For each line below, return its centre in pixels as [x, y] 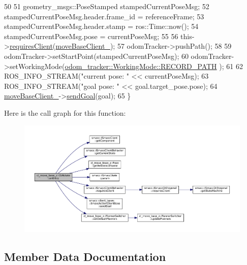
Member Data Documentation [85, 256]
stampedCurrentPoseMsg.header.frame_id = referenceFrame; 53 [104, 16]
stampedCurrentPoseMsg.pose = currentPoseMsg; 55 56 [91, 36]
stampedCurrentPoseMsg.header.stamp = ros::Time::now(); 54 [101, 26]
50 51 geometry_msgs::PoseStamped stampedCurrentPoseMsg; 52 [107, 6]
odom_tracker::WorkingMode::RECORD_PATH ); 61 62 [154, 66]
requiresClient [31, 46]
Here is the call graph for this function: [65, 112]
